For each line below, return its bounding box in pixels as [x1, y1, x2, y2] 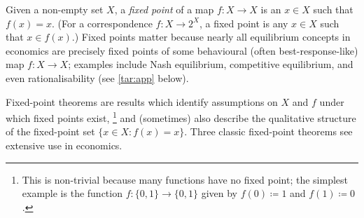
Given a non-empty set [6, 2, 104, 16]
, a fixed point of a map [114, 2, 214, 16]
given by [201, 186, 237, 200]
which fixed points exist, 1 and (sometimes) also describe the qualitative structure [6, 109, 356, 125]
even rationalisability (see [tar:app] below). [6, 70, 189, 85]
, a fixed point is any [199, 15, 288, 30]
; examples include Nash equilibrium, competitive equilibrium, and [68, 57, 353, 71]
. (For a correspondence [52, 15, 153, 30]
